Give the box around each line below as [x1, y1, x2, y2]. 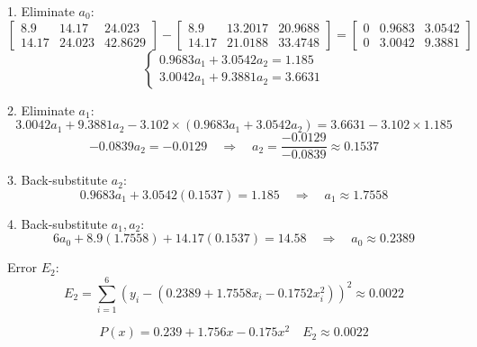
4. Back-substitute [7, 214, 108, 233]
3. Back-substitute [7, 170, 108, 189]
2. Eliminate [7, 100, 75, 119]
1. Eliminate [7, 2, 75, 20]
